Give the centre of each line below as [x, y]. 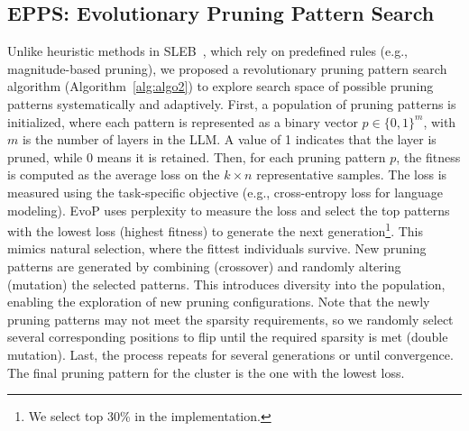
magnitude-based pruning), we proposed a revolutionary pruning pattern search [227, 68]
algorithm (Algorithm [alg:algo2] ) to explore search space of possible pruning [221, 86]
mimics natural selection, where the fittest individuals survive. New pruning [217, 248]
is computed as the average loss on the [114, 174]
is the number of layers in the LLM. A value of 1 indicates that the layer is [229, 139]
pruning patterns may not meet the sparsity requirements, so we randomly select [230, 319]
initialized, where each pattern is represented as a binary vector [183, 121]
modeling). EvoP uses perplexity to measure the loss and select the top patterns [229, 210]
